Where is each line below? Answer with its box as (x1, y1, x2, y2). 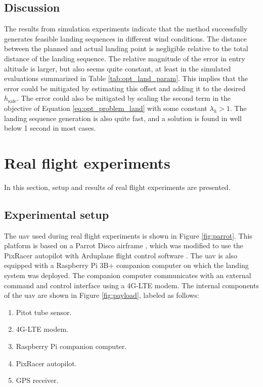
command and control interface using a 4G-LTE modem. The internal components (4, 280, 259, 290)
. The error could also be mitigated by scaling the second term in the (16, 93, 231, 103)
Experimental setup (4, 206, 109, 222)
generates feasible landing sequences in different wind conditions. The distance (4, 33, 247, 44)
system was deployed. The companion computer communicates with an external (4, 270, 251, 281)
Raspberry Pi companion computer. (16, 341, 127, 351)
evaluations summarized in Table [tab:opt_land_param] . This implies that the (4, 73, 248, 84)
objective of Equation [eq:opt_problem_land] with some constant (4, 102, 207, 113)
